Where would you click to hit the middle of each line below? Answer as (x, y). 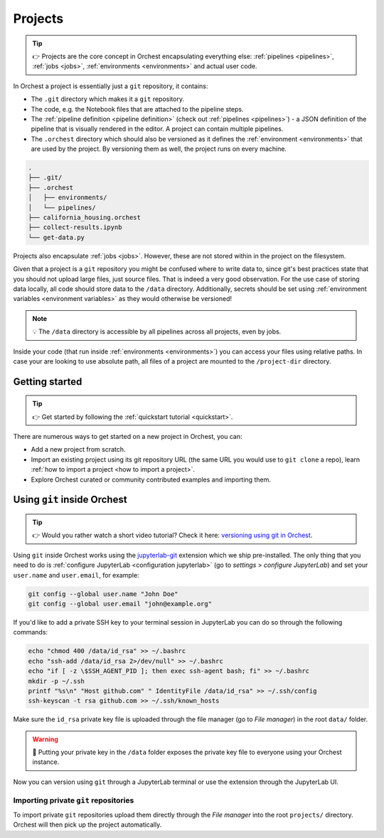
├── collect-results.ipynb (75, 227)
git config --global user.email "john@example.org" (120, 604)
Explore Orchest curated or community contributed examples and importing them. (151, 479)
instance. (46, 762)
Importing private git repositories (74, 800)
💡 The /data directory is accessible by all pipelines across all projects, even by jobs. (157, 332)
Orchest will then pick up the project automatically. (87, 824)
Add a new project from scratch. (78, 450)
